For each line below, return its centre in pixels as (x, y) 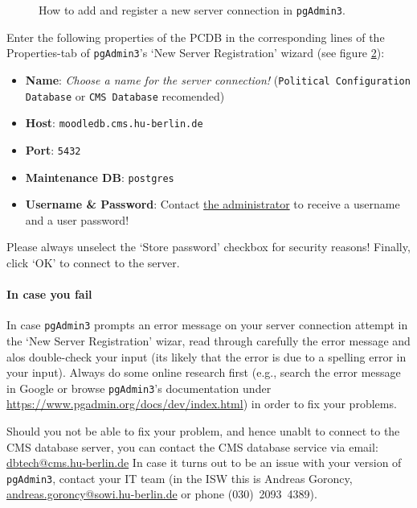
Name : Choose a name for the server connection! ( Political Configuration (218, 79)
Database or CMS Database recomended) (125, 95)
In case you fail (49, 294)
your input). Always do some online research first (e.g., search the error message (204, 372)
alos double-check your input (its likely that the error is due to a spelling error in (206, 356)
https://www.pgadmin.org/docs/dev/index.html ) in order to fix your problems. (202, 404)
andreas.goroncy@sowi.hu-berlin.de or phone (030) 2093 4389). (162, 494)
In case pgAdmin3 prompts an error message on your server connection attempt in (207, 325)
